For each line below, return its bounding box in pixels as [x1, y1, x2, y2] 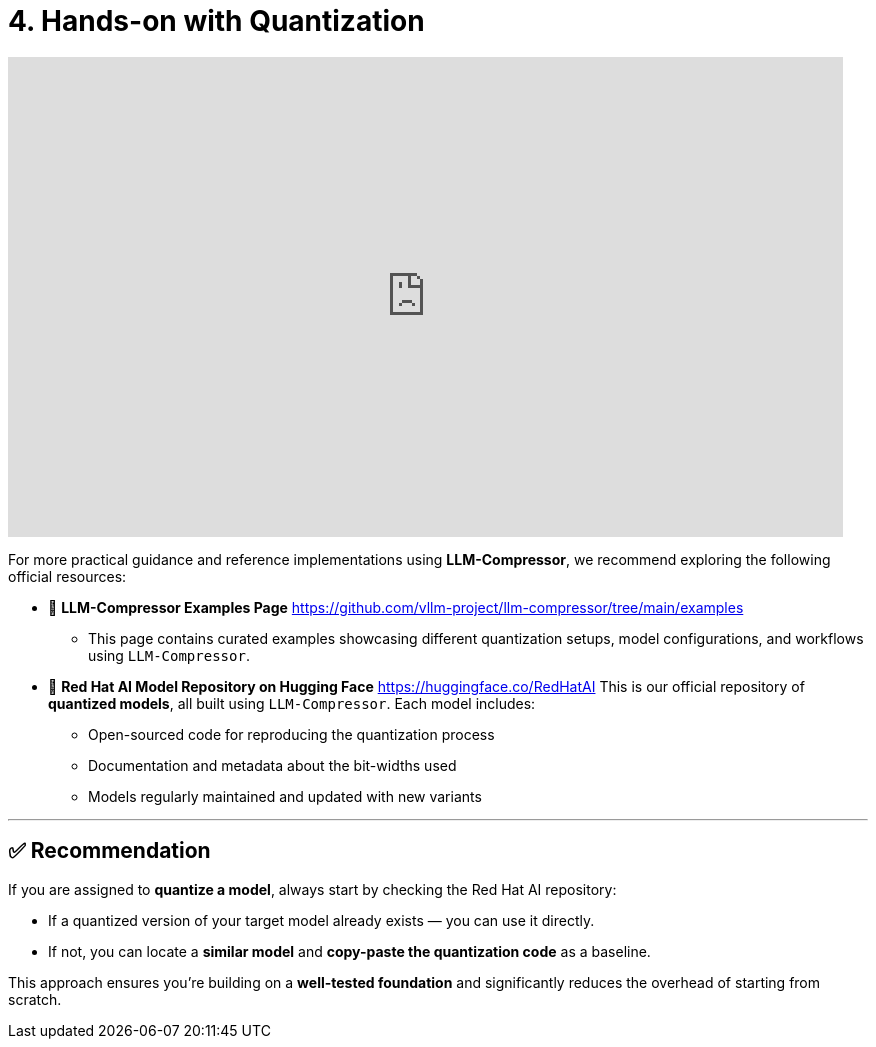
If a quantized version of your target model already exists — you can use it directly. [48, 911, 595, 929]
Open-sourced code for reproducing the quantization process [88, 725, 495, 743]
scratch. [8, 990, 62, 1008]
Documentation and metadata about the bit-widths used [88, 756, 457, 774]
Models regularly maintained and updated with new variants [88, 787, 482, 805]
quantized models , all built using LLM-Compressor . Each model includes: [48, 694, 536, 712]
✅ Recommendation [8, 838, 211, 864]
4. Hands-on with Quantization [8, 4, 425, 38]
